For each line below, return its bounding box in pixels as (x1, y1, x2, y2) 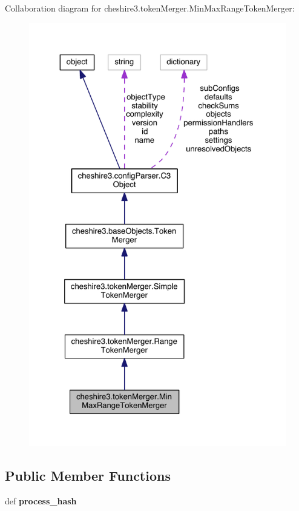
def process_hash (5, 494, 77, 507)
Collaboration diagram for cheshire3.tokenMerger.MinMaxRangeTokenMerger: (5, 2, 295, 14)
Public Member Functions (5, 466, 171, 484)
